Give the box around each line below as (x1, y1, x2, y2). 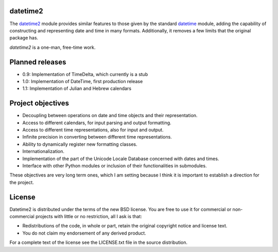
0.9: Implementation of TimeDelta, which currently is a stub (22, 71, 148, 77)
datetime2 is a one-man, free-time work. (9, 44, 96, 50)
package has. (9, 35, 39, 41)
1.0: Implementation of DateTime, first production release (22, 78, 143, 84)
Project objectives (9, 99, 69, 108)
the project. (9, 179, 34, 185)
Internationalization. (22, 148, 64, 154)
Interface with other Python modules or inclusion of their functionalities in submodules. (22, 163, 207, 169)
